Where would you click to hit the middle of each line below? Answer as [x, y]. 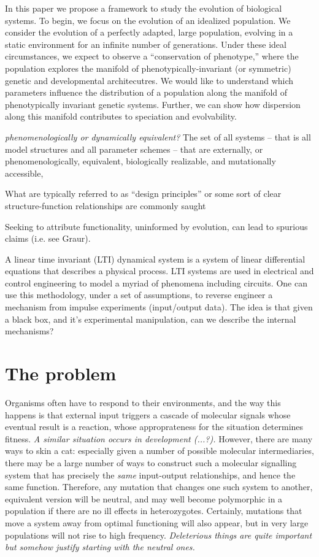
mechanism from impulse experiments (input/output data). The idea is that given [159, 307]
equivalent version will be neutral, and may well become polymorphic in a [144, 498]
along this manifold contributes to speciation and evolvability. [121, 116]
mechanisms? [29, 331]
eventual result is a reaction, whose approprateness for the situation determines [154, 427]
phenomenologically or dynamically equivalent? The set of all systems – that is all [158, 136]
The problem [61, 373]
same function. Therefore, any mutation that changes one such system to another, [159, 487]
